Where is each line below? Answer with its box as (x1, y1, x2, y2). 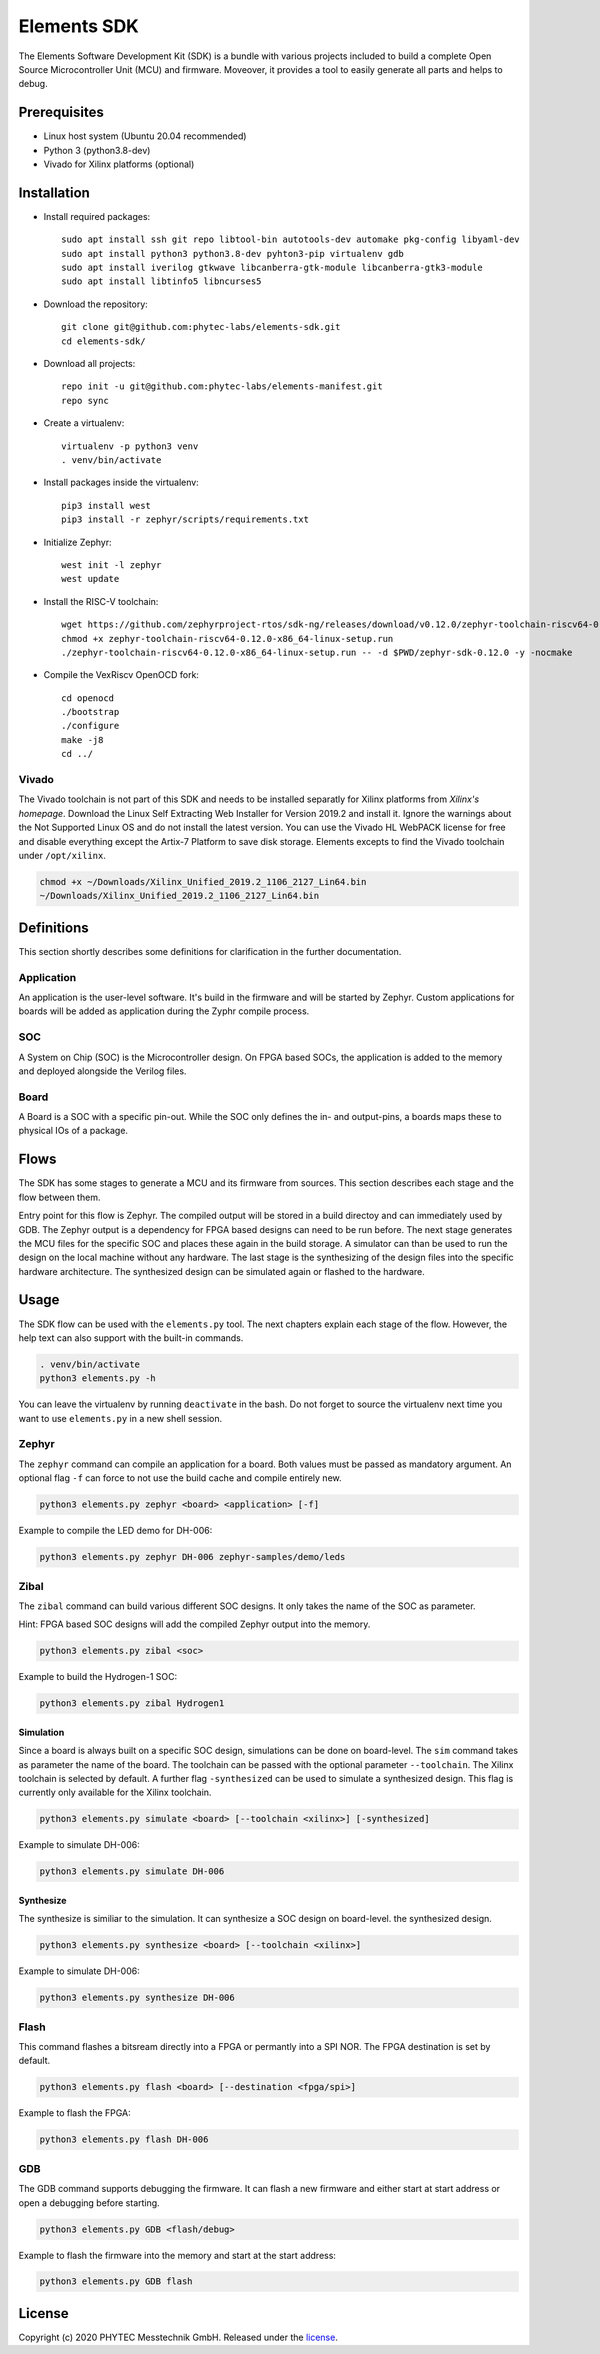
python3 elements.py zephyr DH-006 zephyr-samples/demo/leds (39, 1551, 346, 1563)
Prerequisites (18, 104, 104, 121)
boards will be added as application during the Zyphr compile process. (18, 1005, 310, 1017)
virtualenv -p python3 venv (61, 440, 199, 452)
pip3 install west (61, 500, 152, 511)
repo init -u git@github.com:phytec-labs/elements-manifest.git (61, 381, 384, 392)
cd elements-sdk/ (61, 335, 146, 347)
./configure (61, 720, 120, 732)
